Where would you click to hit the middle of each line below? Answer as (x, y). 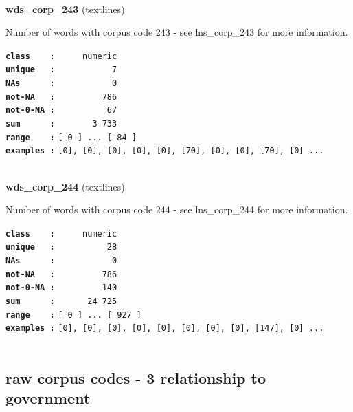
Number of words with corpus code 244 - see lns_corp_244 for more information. (177, 209)
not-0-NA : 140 (61, 288)
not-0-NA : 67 (61, 110)
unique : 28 (61, 247)
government (48, 398)
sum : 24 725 (61, 302)
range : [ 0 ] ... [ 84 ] (71, 137)
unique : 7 (61, 70)
